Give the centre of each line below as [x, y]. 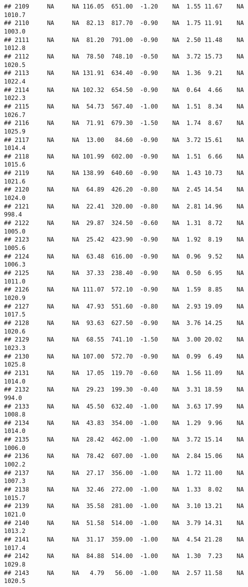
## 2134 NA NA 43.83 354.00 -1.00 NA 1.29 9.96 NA [124, 423]
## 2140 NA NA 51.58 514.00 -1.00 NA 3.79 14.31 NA [124, 523]
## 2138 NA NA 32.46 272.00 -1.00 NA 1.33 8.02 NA [124, 490]
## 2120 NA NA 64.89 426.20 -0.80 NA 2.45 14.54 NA [124, 190]
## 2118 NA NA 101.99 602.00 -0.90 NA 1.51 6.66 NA [124, 156]
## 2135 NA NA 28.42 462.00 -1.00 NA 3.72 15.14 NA [124, 440]
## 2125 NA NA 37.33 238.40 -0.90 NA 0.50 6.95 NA [124, 273]
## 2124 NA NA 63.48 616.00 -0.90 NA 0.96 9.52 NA [124, 256]
